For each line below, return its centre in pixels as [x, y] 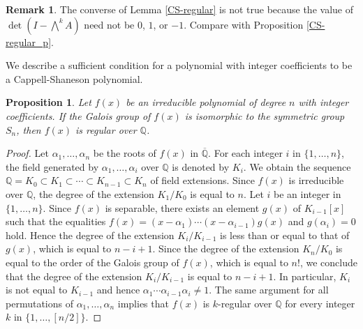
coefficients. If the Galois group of [78, 115]
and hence [118, 290]
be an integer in [308, 193]
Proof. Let [27, 153]
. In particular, [305, 276]
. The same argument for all [269, 290]
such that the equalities [56, 221]
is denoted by [201, 166]
